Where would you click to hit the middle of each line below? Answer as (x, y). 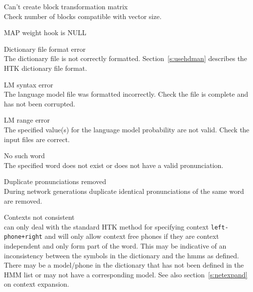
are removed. (23, 200)
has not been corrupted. (40, 103)
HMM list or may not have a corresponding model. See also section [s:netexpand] (126, 274)
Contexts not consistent (39, 217)
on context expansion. (37, 284)
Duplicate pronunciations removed (55, 181)
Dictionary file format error (45, 49)
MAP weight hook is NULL (45, 32)
